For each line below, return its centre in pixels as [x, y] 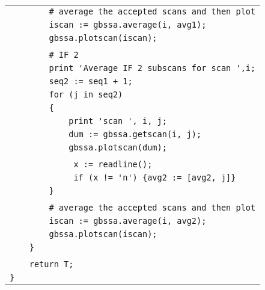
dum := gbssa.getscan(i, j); [135, 134]
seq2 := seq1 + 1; [91, 81]
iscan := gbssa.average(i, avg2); [128, 221]
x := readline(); [113, 164]
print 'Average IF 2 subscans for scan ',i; [152, 68]
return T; [51, 264]
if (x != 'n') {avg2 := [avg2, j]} [155, 177]
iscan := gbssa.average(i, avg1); [128, 25]
